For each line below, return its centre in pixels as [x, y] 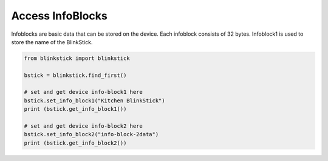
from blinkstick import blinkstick [77, 58]
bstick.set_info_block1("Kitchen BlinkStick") [94, 100]
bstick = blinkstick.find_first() [75, 75]
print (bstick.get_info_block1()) [75, 109]
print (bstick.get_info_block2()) [75, 143]
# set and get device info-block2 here [83, 126]
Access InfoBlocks [59, 16]
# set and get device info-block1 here [83, 92]
